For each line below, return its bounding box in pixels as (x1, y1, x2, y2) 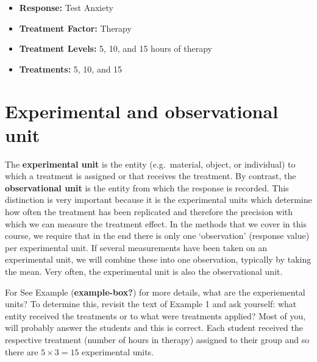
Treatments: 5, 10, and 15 (19, 62, 123, 75)
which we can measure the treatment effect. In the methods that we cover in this (5, 217, 307, 230)
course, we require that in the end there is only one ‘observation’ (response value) (5, 229, 310, 242)
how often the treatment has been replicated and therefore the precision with (5, 205, 293, 218)
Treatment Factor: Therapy (19, 21, 132, 34)
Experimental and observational (5, 98, 279, 123)
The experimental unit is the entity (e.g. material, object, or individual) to (5, 157, 296, 170)
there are (5, 345, 38, 358)
